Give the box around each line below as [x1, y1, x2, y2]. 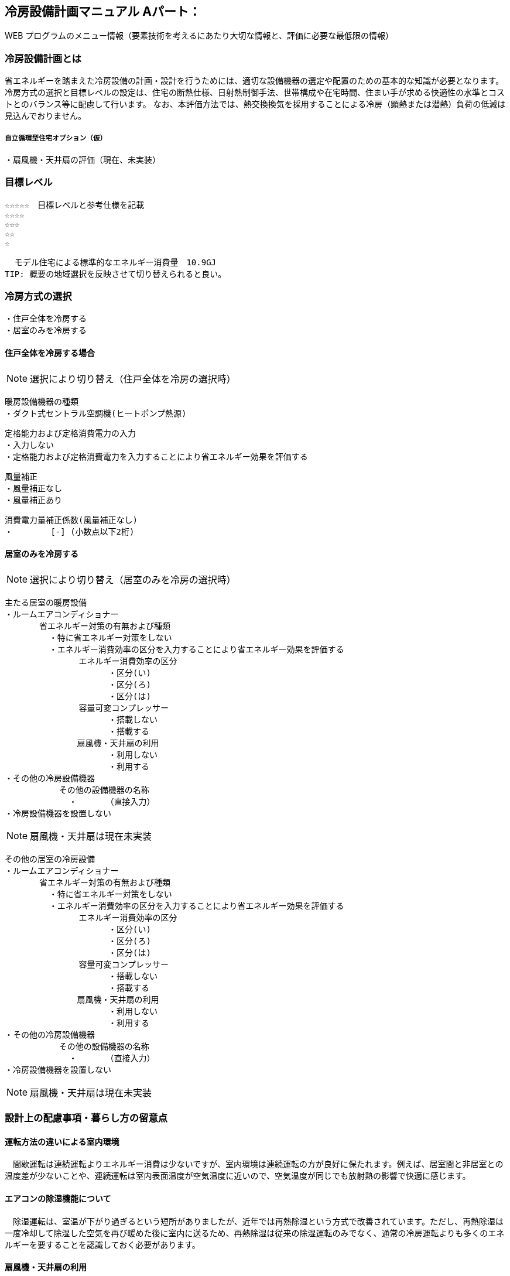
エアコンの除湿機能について [5, 1193, 111, 1204]
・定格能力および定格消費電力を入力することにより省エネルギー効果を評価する [5, 451, 308, 461]
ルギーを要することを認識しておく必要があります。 [5, 1239, 200, 1250]
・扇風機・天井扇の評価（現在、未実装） [5, 155, 160, 165]
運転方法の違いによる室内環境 [5, 1136, 119, 1147]
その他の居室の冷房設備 [5, 854, 95, 864]
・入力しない [5, 440, 54, 450]
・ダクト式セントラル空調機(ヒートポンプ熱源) [5, 408, 187, 418]
